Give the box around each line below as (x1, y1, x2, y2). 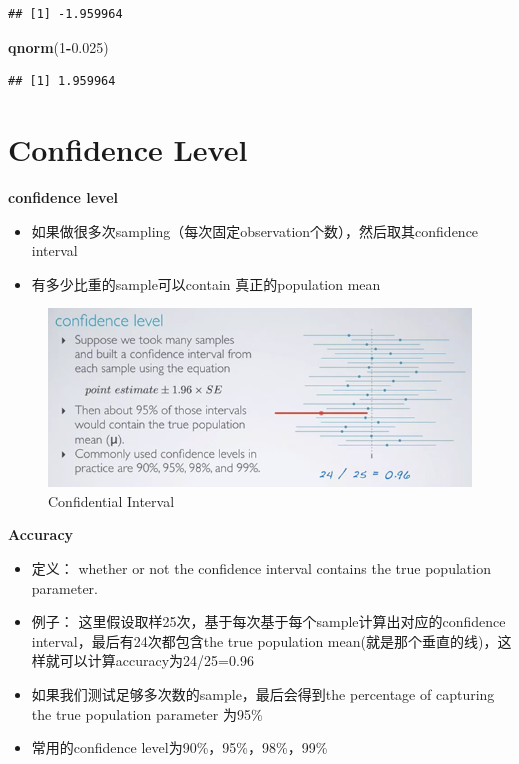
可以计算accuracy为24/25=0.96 (59, 650, 254, 671)
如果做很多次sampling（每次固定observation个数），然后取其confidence (31, 220, 479, 241)
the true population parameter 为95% (31, 703, 263, 724)
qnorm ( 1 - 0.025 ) (8, 36, 109, 57)
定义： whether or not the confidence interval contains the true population (31, 558, 491, 579)
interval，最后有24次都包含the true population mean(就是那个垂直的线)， (31, 630, 498, 651)
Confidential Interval (48, 490, 175, 511)
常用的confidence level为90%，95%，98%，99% (31, 737, 328, 758)
